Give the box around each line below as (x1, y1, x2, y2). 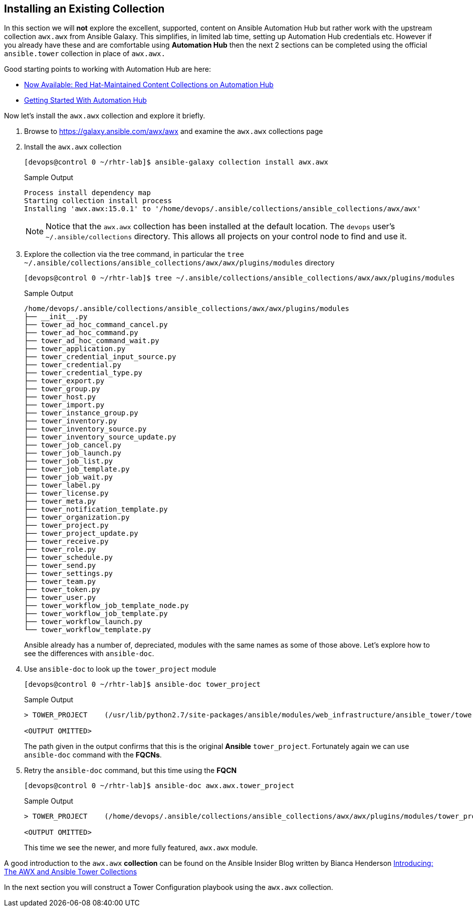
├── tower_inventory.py (24, 417, 117, 425)
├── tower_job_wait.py (24, 473, 113, 482)
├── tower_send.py (24, 561, 96, 570)
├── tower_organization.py (24, 513, 130, 522)
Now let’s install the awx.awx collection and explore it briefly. (4, 111, 205, 120)
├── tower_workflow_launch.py (24, 618, 143, 626)
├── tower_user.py (24, 593, 96, 602)
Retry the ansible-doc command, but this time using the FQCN (24, 766, 237, 775)
